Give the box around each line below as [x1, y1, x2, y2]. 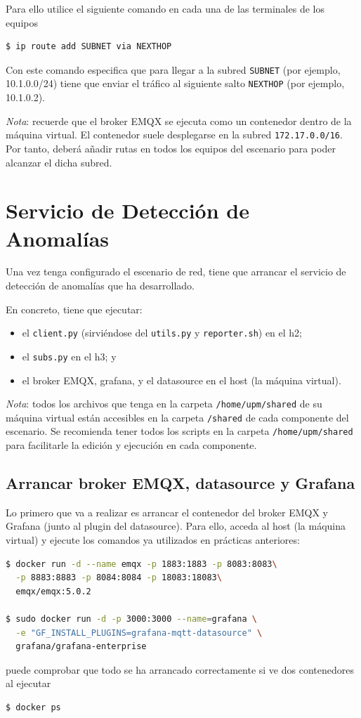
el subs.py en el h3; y [22, 348, 117, 363]
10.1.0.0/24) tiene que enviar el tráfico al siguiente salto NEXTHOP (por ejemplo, [6, 76, 345, 91]
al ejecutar [6, 676, 51, 691]
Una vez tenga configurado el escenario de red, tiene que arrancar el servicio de [6, 264, 346, 279]
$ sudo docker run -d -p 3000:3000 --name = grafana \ [6, 614, 258, 625]
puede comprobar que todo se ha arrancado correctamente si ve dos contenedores [6, 662, 354, 677]
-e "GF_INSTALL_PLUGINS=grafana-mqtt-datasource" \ [15, 627, 263, 638]
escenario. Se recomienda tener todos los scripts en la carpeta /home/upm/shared [6, 424, 353, 438]
